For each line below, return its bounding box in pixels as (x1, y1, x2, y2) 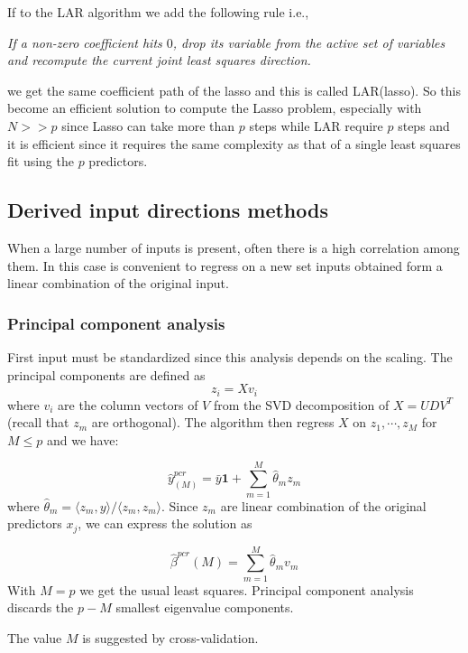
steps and (398, 116, 450, 135)
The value (7, 628, 62, 647)
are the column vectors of (58, 395, 198, 414)
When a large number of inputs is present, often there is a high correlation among (7, 238, 460, 257)
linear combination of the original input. (7, 274, 229, 293)
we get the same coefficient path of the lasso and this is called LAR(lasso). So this (7, 80, 461, 99)
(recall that (7, 413, 69, 432)
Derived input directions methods (7, 196, 328, 224)
